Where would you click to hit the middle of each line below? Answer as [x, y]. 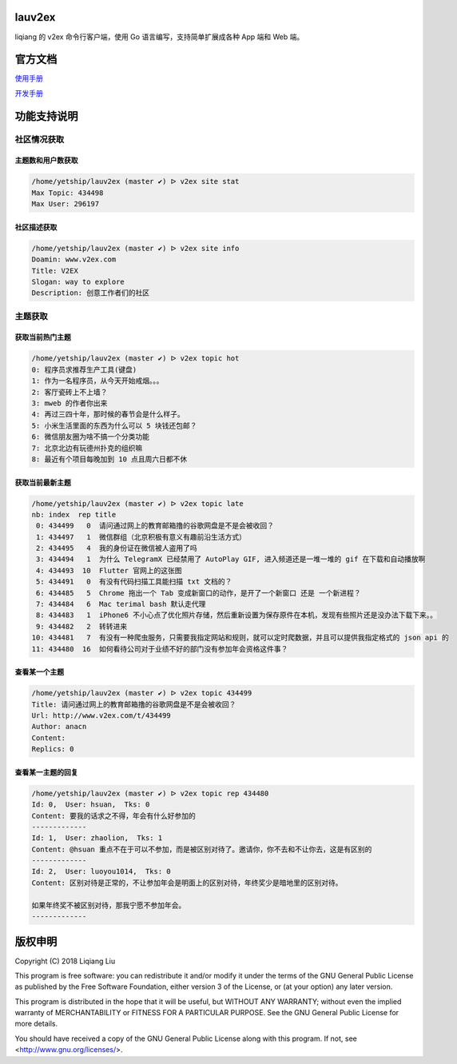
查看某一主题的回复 [46, 772]
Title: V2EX [55, 271]
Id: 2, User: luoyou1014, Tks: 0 [101, 872]
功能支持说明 [46, 116]
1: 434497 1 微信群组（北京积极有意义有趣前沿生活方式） [141, 537]
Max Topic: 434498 [68, 193]
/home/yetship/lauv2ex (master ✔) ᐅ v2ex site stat [135, 181]
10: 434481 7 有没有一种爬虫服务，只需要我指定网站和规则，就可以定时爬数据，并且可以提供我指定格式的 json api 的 [240, 638]
